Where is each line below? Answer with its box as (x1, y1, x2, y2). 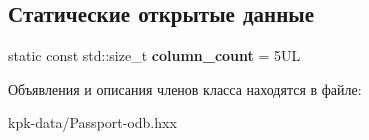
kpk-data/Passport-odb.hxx (8, 112, 177, 133)
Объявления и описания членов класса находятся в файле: (8, 78, 362, 99)
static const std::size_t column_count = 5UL (8, 45, 301, 66)
